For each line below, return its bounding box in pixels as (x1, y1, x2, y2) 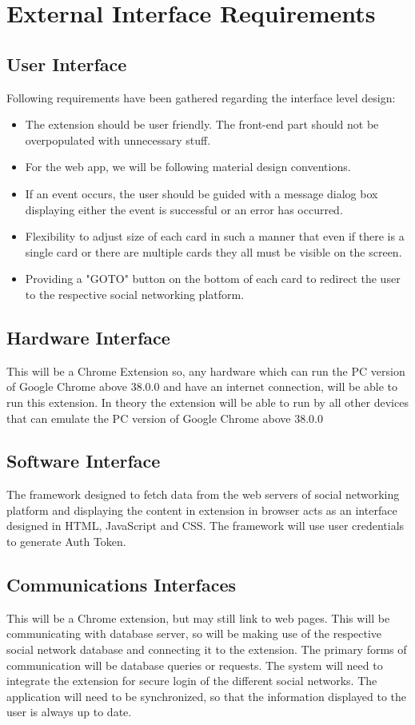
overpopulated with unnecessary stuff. (25, 131, 211, 148)
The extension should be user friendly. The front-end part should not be (25, 116, 379, 133)
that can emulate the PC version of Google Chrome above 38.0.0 (6, 409, 323, 426)
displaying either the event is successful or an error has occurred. (25, 201, 343, 217)
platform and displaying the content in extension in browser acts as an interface (6, 501, 397, 518)
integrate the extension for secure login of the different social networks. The (6, 672, 377, 689)
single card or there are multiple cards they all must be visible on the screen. (25, 243, 402, 260)
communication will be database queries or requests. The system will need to (6, 656, 383, 673)
